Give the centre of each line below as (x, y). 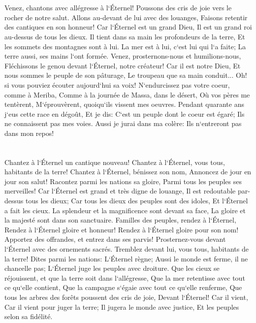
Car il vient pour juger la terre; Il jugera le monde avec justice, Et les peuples (122, 307)
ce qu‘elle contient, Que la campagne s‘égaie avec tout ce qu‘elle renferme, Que (123, 287)
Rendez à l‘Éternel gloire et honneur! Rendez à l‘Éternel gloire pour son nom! (122, 229)
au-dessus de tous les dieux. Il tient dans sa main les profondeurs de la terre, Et (125, 36)
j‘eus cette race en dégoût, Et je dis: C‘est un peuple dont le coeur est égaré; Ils (125, 113)
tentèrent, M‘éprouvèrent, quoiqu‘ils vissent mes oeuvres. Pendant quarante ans (124, 104)
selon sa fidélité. (29, 316)
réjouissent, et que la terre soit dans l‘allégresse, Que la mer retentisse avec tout (125, 277)
